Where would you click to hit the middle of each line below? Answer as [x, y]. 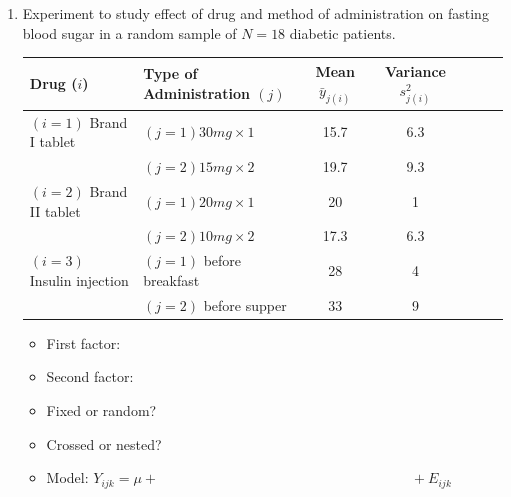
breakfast [171, 279]
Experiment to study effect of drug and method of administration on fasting [255, 13]
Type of [170, 73]
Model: [67, 477]
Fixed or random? [101, 409]
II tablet [55, 210]
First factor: [83, 342]
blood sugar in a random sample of [129, 32]
